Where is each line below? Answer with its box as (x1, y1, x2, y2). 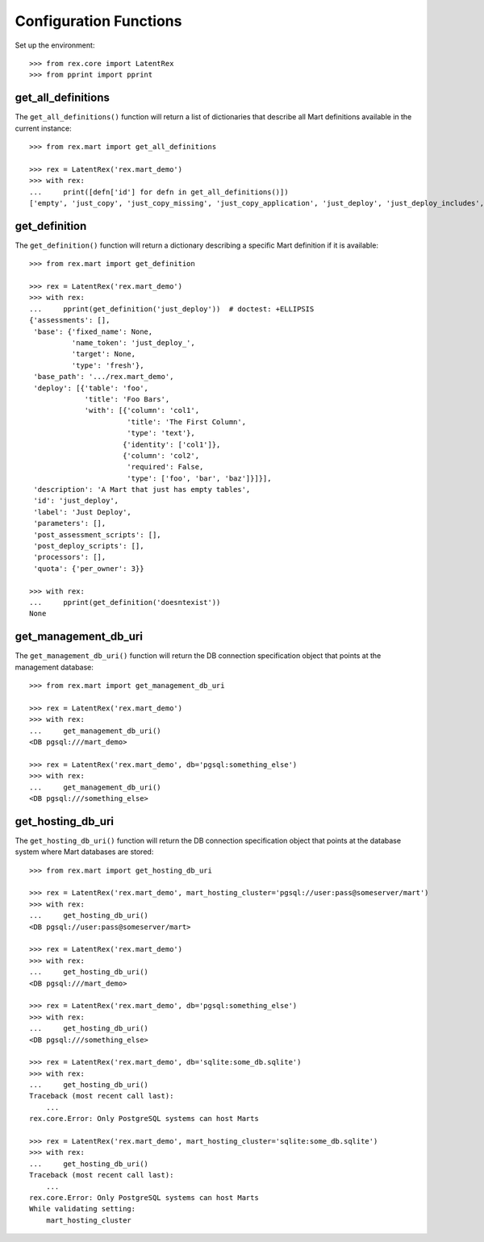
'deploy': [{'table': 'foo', (33, 383, 149, 393)
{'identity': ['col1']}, (122, 440, 221, 449)
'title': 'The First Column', (126, 417, 246, 427)
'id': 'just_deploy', (33, 496, 119, 506)
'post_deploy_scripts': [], (33, 541, 144, 551)
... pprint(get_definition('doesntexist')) (29, 598, 221, 606)
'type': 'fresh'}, (71, 361, 144, 370)
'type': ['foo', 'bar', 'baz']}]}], (126, 473, 272, 483)
